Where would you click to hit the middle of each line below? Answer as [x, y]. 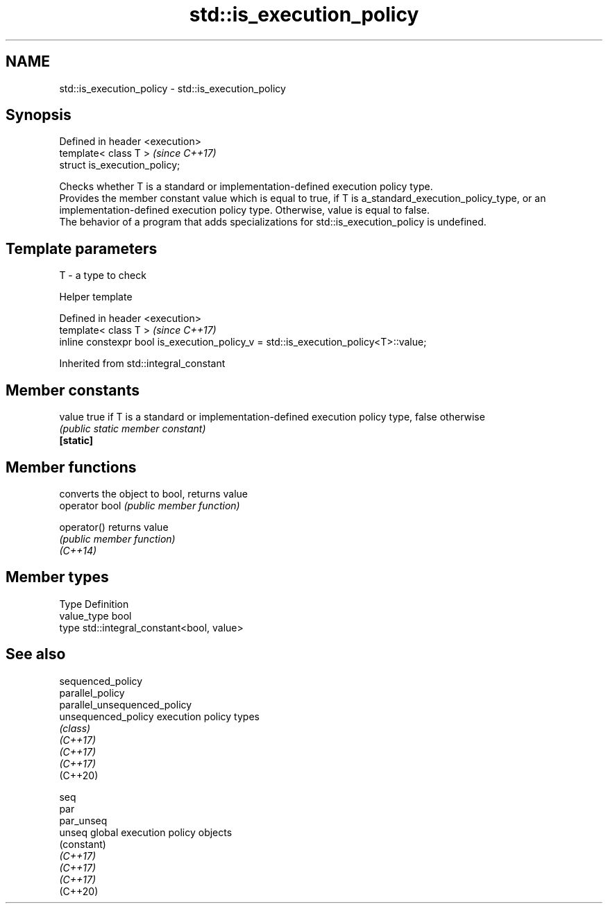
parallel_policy [92, 693]
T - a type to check [103, 275]
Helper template [96, 297]
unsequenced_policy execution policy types [159, 716]
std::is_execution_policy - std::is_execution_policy [172, 88]
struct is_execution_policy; [120, 165]
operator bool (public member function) [150, 505]
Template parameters [82, 248]
